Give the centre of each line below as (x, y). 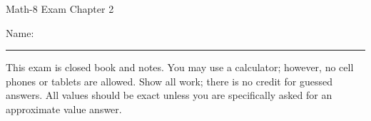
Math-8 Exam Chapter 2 (60, 9)
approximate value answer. (64, 109)
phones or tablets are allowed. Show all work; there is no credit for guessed (169, 81)
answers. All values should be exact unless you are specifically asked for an (169, 95)
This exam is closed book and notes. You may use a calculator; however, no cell (180, 67)
